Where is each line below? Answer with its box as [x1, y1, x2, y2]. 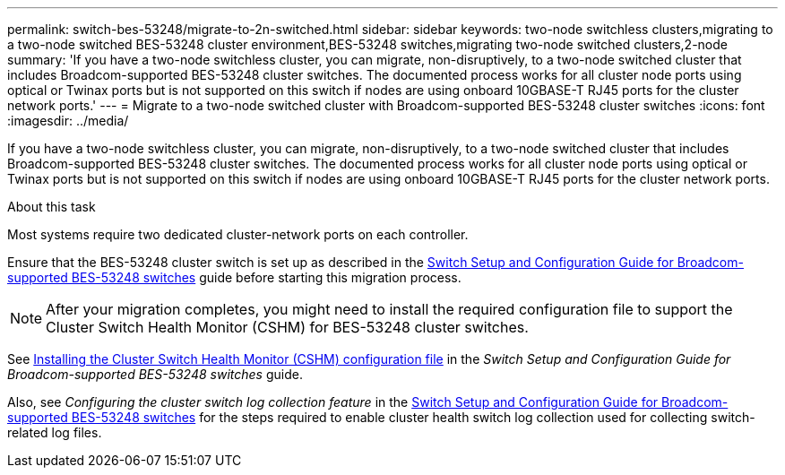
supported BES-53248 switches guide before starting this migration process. [7, 270, 462, 285]
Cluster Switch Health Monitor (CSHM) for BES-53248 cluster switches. [46, 318, 529, 336]
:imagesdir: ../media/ [7, 113, 129, 128]
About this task [7, 199, 96, 214]
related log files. [7, 425, 102, 440]
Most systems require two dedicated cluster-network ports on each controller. [7, 227, 469, 242]
